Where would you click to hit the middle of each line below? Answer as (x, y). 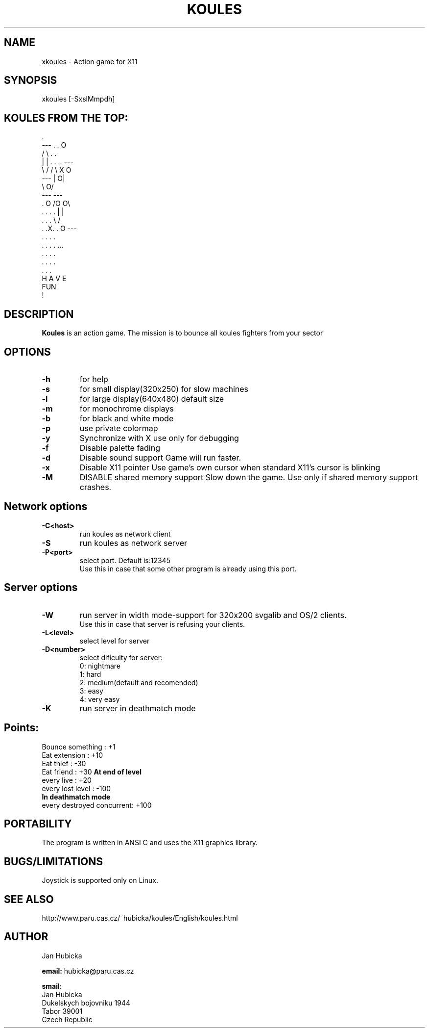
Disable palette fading (120, 448)
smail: (52, 986)
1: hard (90, 674)
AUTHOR (26, 937)
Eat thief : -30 (64, 763)
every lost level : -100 (76, 788)
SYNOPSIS (31, 80)
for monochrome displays (127, 408)
